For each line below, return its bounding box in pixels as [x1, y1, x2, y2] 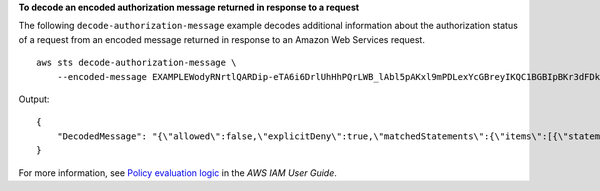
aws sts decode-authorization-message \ [36, 57, 237, 69]
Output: [18, 93, 50, 105]
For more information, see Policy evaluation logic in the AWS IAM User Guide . [18, 166, 337, 179]
